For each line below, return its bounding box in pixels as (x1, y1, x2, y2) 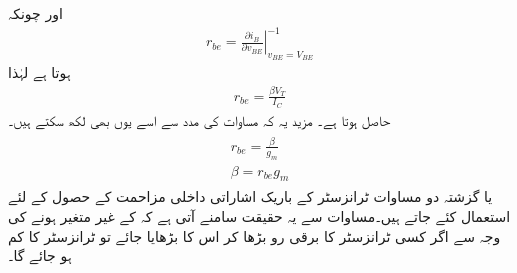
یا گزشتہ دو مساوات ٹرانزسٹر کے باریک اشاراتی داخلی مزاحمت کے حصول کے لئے (8, 186, 493, 207)
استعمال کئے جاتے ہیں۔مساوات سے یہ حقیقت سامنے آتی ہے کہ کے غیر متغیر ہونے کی (8, 206, 511, 227)
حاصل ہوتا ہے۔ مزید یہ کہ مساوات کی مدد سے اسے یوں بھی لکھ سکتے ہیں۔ (8, 109, 391, 130)
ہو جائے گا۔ (8, 245, 72, 266)
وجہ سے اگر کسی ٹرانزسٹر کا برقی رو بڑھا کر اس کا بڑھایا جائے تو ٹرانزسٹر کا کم (8, 225, 501, 246)
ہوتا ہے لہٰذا (8, 62, 71, 83)
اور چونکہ (8, 3, 63, 23)
